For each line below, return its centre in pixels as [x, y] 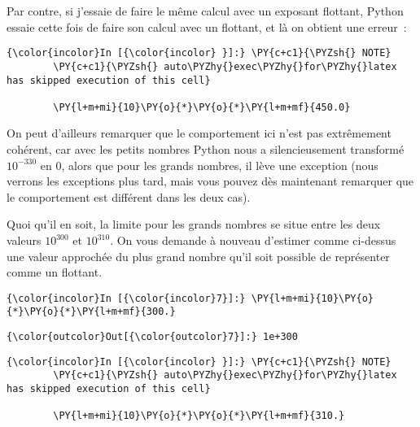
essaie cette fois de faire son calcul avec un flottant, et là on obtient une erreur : [207, 26]
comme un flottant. [55, 272]
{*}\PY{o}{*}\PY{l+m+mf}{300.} [91, 312]
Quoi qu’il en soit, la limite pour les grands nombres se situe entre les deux [194, 224]
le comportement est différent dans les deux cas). [129, 196]
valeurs [24, 240]
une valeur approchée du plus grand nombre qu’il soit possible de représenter [198, 256]
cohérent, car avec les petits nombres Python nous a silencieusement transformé [206, 149]
